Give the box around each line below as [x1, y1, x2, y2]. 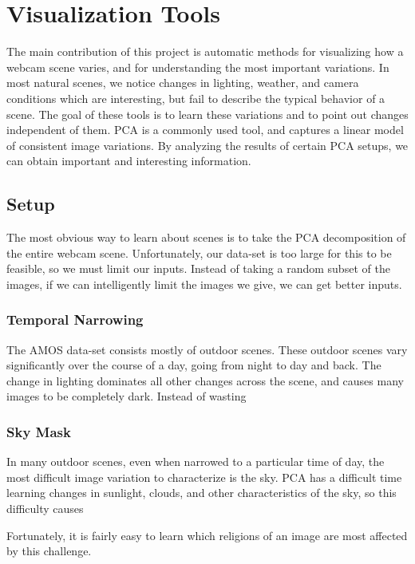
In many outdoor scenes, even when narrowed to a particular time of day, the [6, 453, 385, 470]
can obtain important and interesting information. [6, 152, 251, 169]
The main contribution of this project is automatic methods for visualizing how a [6, 43, 404, 60]
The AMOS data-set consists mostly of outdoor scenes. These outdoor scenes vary [6, 341, 408, 357]
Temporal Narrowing [6, 310, 144, 329]
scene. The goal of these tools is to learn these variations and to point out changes [6, 105, 409, 122]
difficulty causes [6, 500, 84, 517]
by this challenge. [6, 542, 92, 559]
